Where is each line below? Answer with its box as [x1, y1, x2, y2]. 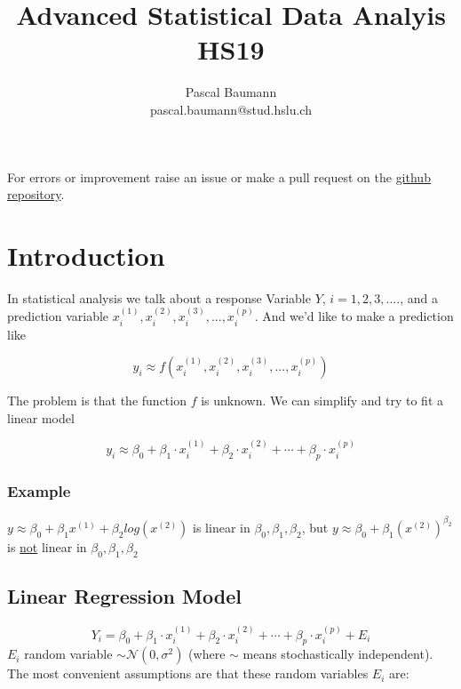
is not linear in [7, 537, 87, 556]
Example [7, 479, 71, 501]
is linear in [193, 517, 250, 536]
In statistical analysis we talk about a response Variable [7, 288, 311, 307]
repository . [7, 185, 65, 204]
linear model [7, 408, 75, 427]
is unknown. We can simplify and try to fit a [201, 391, 444, 410]
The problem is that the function [7, 391, 187, 410]
